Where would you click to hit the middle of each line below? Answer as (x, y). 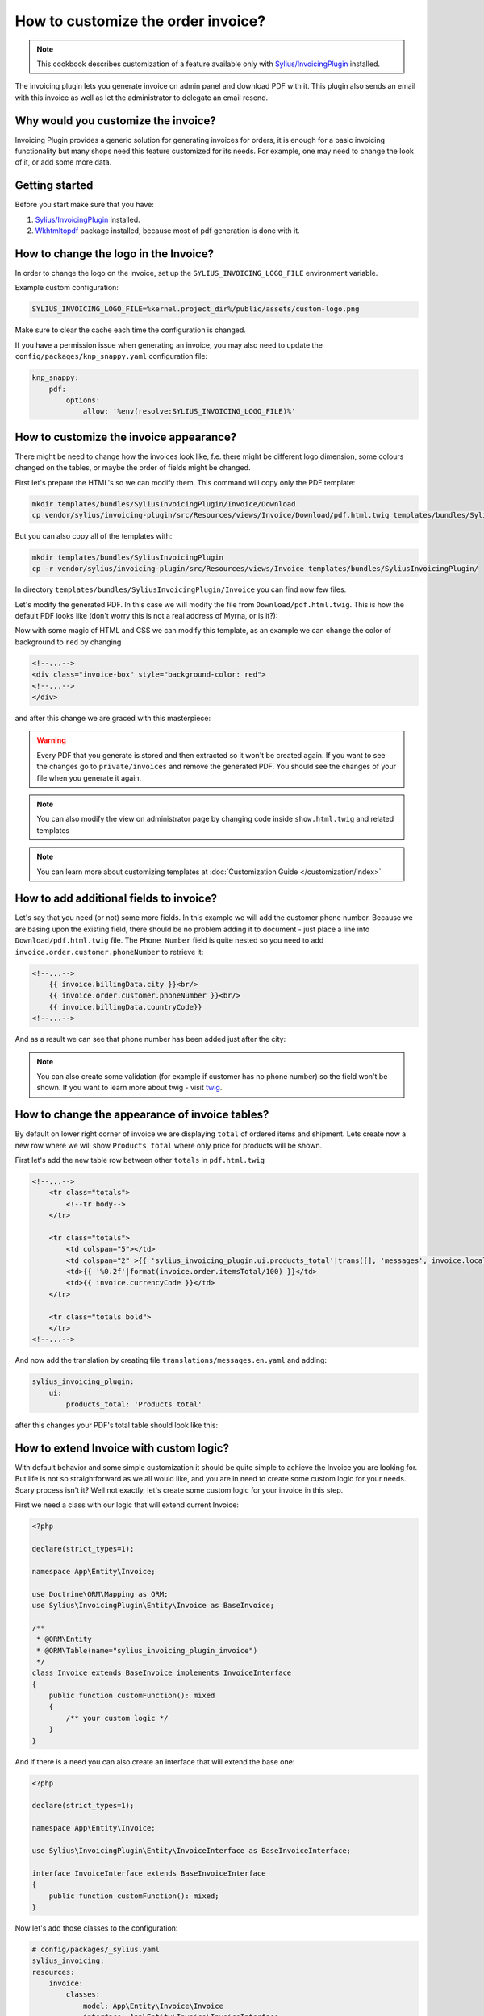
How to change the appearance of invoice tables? (142, 1115)
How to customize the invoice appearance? (126, 437)
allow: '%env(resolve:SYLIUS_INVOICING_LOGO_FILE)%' (189, 412)
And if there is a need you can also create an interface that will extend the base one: (155, 1761)
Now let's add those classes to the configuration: (96, 1928)
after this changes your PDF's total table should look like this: (116, 1425)
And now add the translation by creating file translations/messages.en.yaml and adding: (171, 1360)
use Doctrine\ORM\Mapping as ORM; (100, 1594)
